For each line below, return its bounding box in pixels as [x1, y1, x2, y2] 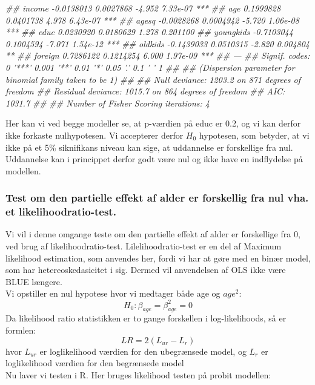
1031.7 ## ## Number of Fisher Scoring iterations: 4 [5, 96, 210, 109]
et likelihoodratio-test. [5, 204, 116, 219]
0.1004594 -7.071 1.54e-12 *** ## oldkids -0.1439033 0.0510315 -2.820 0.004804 [5, 37, 310, 50]
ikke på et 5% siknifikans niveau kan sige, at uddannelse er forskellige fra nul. [5, 140, 293, 153]
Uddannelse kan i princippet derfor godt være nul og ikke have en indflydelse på [5, 153, 303, 165]
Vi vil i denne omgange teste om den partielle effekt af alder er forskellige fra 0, [5, 228, 300, 240]
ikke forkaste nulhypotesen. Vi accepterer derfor [5, 128, 184, 141]
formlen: [5, 323, 36, 336]
